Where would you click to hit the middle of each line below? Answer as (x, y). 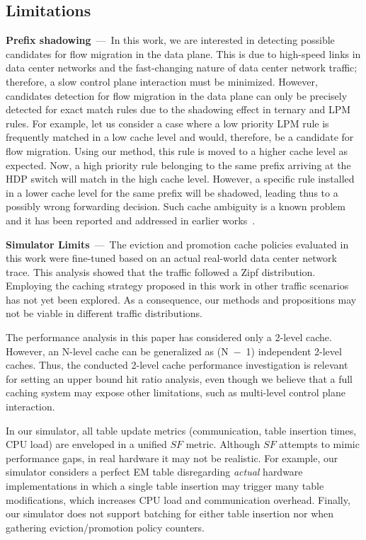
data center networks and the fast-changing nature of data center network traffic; (182, 68)
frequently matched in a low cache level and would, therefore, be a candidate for (180, 137)
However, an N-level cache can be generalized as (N (117, 351)
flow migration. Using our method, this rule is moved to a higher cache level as (177, 150)
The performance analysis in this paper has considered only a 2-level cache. (169, 337)
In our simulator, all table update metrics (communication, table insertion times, (181, 430)
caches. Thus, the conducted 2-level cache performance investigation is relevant (177, 365)
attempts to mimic (319, 444)
